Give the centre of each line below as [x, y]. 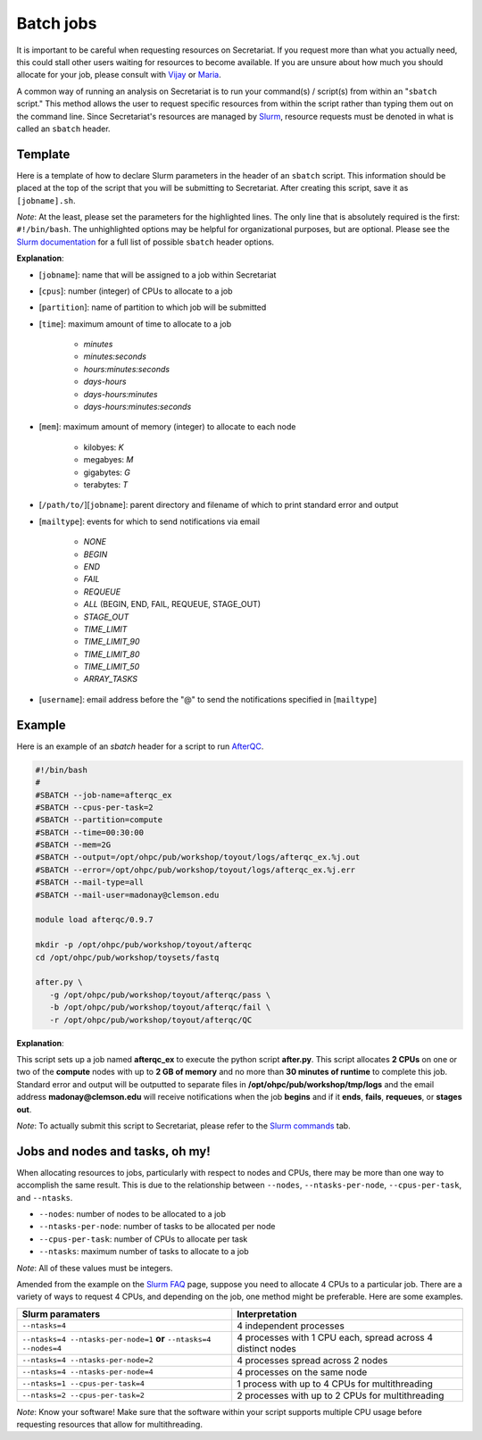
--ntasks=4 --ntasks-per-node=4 [87, 1372]
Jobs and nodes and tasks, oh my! [114, 1151]
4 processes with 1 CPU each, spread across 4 [335, 1337]
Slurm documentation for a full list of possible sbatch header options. [145, 242]
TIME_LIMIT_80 [112, 654]
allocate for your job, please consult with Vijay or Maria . [119, 75]
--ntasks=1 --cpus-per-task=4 [83, 1384]
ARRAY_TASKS [111, 679]
